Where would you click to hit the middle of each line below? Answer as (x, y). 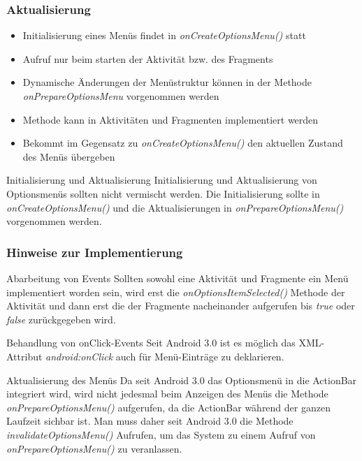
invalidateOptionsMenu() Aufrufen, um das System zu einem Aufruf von (161, 434)
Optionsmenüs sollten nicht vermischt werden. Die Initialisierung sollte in (163, 193)
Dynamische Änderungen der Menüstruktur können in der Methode (167, 82)
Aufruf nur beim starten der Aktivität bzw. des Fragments (148, 58)
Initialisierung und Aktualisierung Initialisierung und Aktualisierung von (162, 180)
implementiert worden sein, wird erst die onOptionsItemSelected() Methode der (176, 292)
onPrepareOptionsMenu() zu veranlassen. (94, 448)
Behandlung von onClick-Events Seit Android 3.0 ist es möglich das (151, 343)
